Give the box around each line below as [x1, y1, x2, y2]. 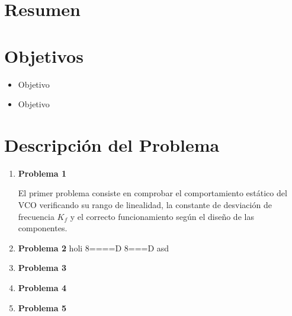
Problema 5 [18, 301, 66, 314]
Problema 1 [18, 167, 66, 179]
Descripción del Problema [4, 132, 220, 157]
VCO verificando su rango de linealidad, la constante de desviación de [18, 199, 272, 210]
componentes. [18, 222, 68, 234]
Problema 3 [18, 261, 66, 274]
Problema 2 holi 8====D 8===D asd [18, 241, 169, 254]
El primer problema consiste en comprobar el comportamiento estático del [18, 187, 287, 199]
